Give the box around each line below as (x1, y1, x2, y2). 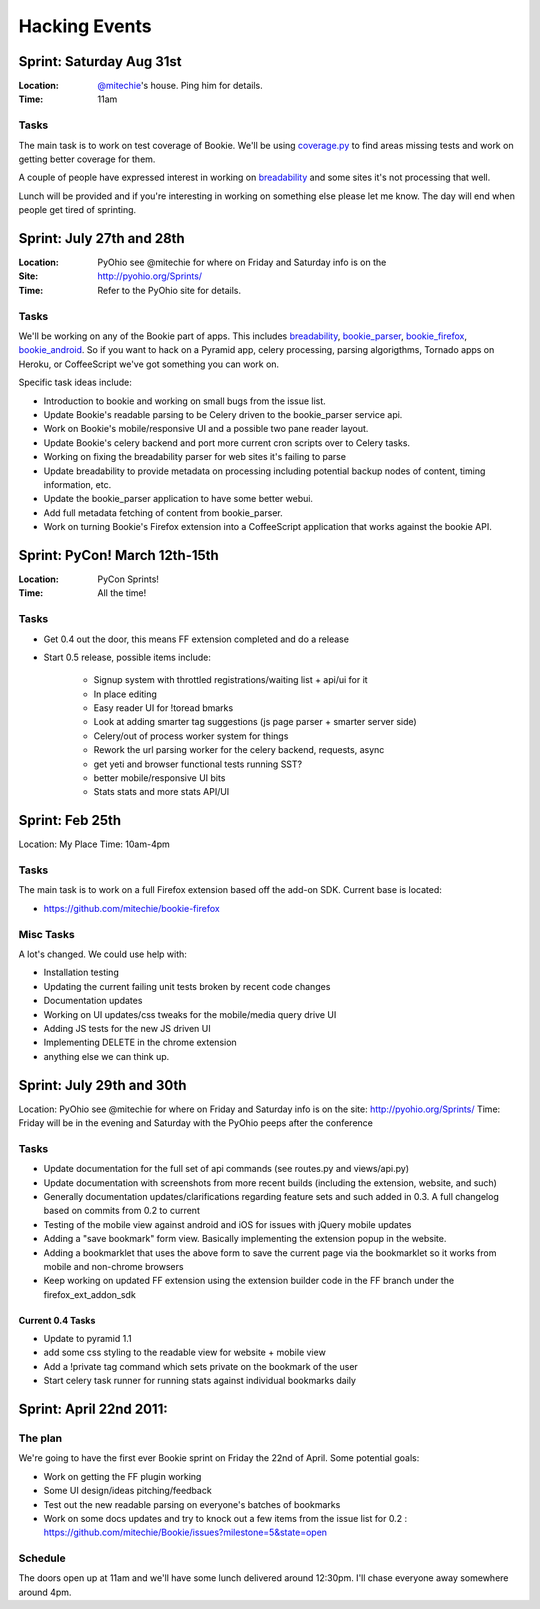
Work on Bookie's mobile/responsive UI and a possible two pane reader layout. (43, 423, 369, 435)
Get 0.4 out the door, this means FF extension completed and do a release (43, 633, 350, 645)
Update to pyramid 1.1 (43, 1333, 132, 1345)
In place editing (93, 688, 157, 700)
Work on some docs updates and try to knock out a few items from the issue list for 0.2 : (43, 1512, 408, 1524)
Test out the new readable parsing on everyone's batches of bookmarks (43, 1498, 341, 1510)
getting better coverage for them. (18, 153, 156, 165)
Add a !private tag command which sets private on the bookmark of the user (43, 1360, 359, 1372)
